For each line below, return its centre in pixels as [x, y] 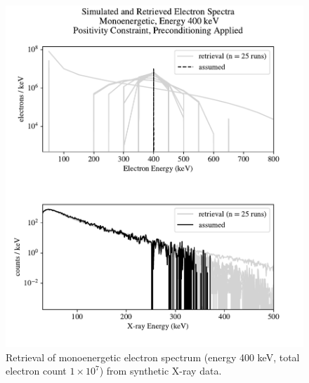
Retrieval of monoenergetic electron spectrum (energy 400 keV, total [153, 357]
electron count [36, 371]
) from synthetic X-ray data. [160, 371]
